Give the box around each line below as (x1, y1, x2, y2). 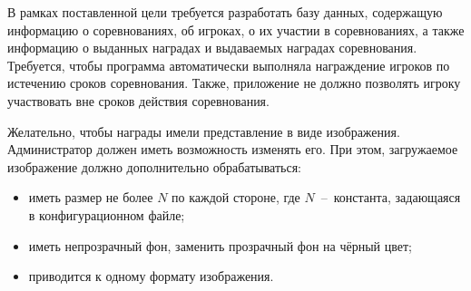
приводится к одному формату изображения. (28, 267, 274, 286)
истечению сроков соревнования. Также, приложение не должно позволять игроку (7, 73, 461, 92)
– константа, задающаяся (320, 188, 461, 207)
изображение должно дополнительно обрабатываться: (7, 157, 302, 176)
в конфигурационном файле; (28, 205, 185, 224)
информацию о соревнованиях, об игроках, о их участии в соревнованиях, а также (7, 20, 465, 39)
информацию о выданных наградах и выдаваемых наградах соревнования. (7, 38, 417, 57)
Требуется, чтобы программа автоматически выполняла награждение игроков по (7, 55, 450, 74)
